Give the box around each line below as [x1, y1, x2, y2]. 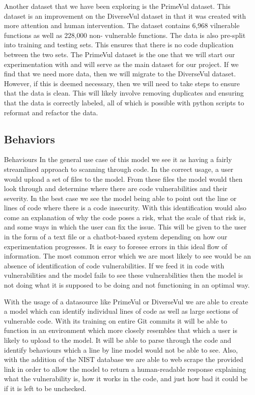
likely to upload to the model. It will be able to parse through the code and [4, 335, 231, 345]
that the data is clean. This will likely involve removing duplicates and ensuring [4, 88, 244, 98]
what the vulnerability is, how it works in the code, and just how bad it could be [4, 373, 248, 384]
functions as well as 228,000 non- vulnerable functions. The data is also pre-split [4, 30, 246, 40]
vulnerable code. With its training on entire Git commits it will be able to [4, 315, 227, 326]
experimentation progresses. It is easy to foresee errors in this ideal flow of [4, 241, 227, 251]
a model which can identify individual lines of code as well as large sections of [4, 306, 238, 316]
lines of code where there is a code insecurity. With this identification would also [4, 202, 247, 213]
